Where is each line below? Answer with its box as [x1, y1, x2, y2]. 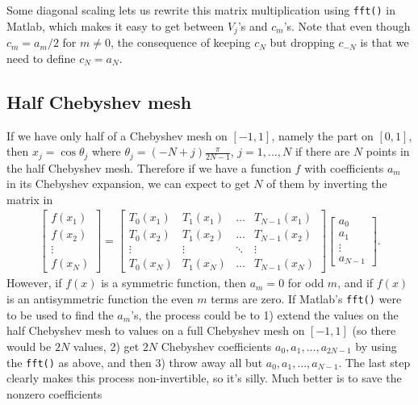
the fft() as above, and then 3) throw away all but [6, 353, 263, 370]
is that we [360, 34, 409, 51]
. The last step [338, 353, 411, 370]
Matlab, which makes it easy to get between [6, 17, 224, 34]
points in [366, 143, 410, 160]
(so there [352, 322, 396, 339]
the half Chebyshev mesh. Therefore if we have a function [6, 159, 291, 176]
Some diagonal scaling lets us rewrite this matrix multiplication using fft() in [6, 2, 395, 18]
